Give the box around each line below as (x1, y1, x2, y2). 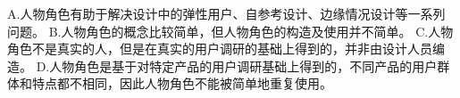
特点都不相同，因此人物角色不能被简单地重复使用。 (31, 74, 332, 93)
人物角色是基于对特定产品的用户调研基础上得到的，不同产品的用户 (49, 56, 438, 75)
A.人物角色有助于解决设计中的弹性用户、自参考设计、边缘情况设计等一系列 (7, 4, 446, 22)
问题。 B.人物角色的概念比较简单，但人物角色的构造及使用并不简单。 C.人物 (7, 21, 454, 40)
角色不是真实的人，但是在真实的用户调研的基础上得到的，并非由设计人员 (7, 39, 432, 58)
